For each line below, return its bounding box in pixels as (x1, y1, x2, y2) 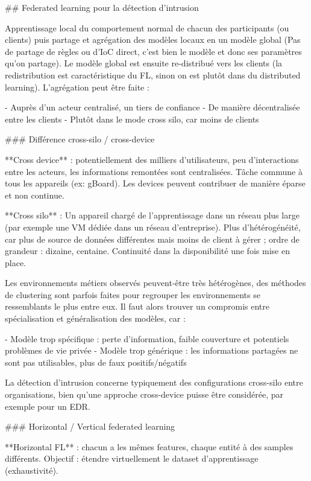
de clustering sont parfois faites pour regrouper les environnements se (5, 288, 260, 301)
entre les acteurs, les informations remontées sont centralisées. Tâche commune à (5, 165, 303, 177)
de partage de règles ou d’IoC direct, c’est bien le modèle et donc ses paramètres (5, 45, 302, 57)
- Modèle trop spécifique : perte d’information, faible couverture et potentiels (5, 332, 289, 345)
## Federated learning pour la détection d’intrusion (5, 1, 199, 13)
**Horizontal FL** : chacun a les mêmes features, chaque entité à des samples (5, 440, 294, 453)
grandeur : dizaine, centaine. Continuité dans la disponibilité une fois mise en (5, 244, 290, 257)
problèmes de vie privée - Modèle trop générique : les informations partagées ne (5, 344, 298, 357)
